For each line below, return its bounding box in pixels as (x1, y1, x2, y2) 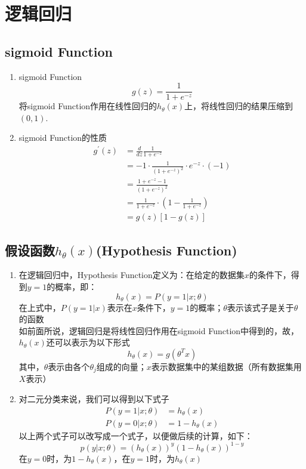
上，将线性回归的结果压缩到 (184, 100, 293, 112)
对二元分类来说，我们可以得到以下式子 (18, 393, 169, 405)
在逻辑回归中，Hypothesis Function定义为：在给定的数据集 (18, 269, 245, 281)
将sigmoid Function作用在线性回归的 (18, 100, 157, 112)
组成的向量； (96, 360, 147, 372)
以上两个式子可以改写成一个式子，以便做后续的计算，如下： (18, 429, 253, 442)
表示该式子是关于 (227, 301, 294, 313)
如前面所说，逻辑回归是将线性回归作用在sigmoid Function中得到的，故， (18, 324, 299, 337)
